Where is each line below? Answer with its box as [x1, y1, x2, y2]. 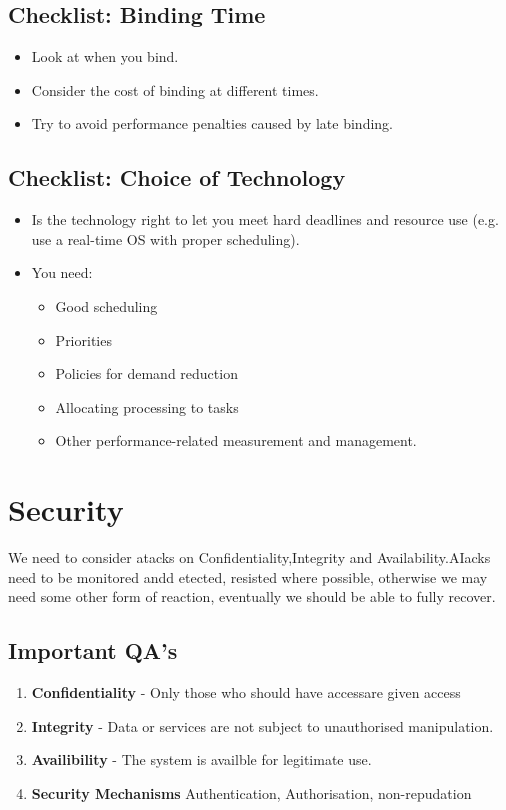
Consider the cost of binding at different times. [31, 79, 319, 100]
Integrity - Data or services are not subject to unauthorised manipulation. [31, 715, 494, 736]
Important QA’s [8, 635, 178, 666]
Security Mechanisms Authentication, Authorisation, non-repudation [31, 782, 472, 803]
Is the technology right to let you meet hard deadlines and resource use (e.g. [31, 209, 499, 230]
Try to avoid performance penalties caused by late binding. [31, 113, 393, 134]
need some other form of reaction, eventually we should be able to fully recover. [8, 586, 496, 607]
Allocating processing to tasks [55, 396, 239, 417]
